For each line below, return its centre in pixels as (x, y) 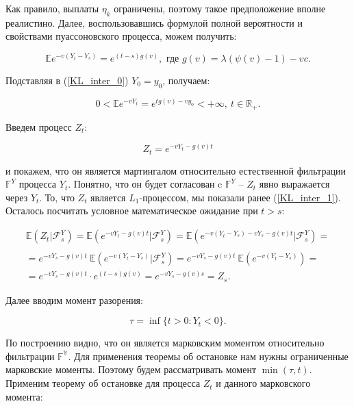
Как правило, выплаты (52, 8)
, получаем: (186, 80)
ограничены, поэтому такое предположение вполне (220, 8)
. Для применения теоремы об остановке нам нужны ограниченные (208, 356)
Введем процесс (39, 126)
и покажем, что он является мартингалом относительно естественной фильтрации (176, 170)
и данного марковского (263, 383)
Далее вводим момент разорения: (74, 300)
